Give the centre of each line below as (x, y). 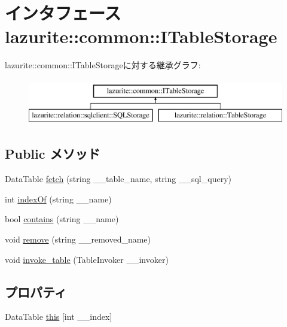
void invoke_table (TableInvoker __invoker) (87, 259)
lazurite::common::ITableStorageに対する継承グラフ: (103, 65)
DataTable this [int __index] (59, 317)
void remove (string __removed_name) (78, 239)
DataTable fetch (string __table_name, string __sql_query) (118, 179)
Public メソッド (53, 154)
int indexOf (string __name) (58, 199)
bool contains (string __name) (62, 219)
